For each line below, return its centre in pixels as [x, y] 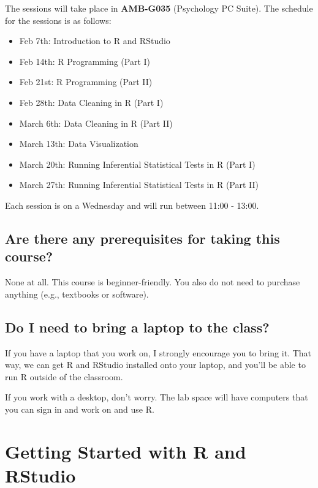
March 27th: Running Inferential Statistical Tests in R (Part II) [139, 185]
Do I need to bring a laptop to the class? [137, 327]
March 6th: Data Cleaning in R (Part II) [96, 123]
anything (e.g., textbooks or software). [77, 294]
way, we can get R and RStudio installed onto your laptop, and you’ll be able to [155, 365]
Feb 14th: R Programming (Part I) [85, 61]
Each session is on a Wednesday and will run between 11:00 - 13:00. [132, 205]
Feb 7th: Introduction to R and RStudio [95, 41]
